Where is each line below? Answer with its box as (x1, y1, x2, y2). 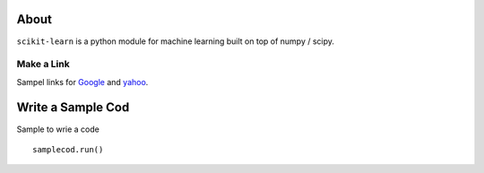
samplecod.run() (32, 144, 104, 154)
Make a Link (16, 58, 71, 71)
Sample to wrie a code (16, 124, 100, 134)
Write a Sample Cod (16, 99, 130, 116)
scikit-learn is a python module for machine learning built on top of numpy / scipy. (16, 36, 335, 47)
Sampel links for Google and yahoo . (16, 76, 149, 87)
